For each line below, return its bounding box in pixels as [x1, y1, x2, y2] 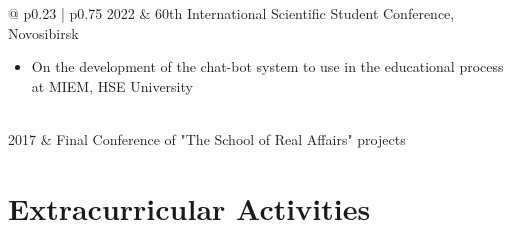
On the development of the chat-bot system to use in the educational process [31, 56, 504, 77]
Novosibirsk [8, 22, 79, 43]
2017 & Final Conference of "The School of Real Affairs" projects [8, 128, 406, 149]
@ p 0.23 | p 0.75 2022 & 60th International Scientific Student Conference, [8, 3, 455, 23]
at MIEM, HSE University [31, 75, 193, 96]
